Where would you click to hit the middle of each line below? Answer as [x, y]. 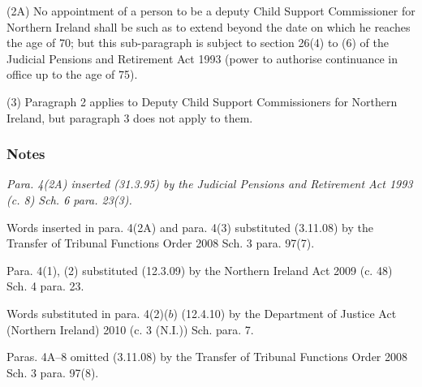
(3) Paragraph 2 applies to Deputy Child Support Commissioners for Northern [202, 101]
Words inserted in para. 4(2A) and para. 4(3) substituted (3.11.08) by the [190, 227]
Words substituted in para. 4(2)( [88, 313]
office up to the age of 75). [72, 74]
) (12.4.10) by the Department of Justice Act [285, 313]
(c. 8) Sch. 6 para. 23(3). [69, 199]
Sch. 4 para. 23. [45, 286]
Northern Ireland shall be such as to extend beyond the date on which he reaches [209, 26]
